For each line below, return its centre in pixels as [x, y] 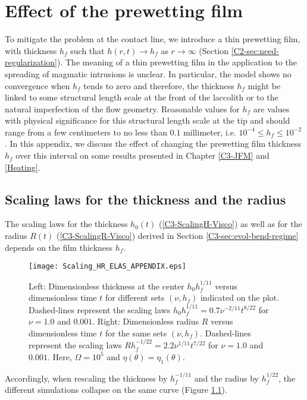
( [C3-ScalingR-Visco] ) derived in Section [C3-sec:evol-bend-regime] [177, 236]
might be [264, 85]
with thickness [31, 50]
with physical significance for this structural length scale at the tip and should [148, 120]
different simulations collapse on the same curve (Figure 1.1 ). [116, 390]
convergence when [37, 85]
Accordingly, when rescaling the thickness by [86, 378]
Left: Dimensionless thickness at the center [106, 286]
